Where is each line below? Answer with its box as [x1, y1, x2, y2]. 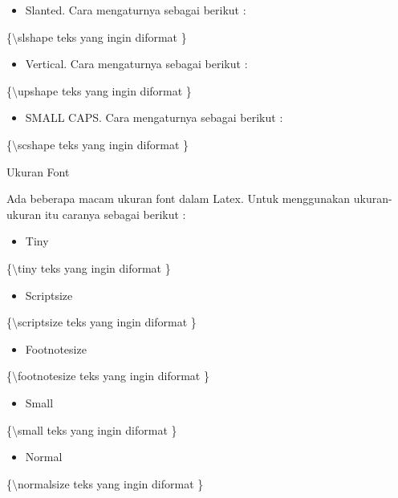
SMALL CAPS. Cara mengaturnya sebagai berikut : [25, 109, 283, 126]
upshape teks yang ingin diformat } [18, 82, 192, 99]
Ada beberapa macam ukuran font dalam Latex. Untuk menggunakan [6, 190, 351, 207]
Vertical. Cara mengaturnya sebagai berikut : [25, 55, 248, 72]
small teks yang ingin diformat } [18, 421, 177, 438]
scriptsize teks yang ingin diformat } [18, 314, 197, 330]
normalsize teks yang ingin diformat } [18, 475, 204, 492]
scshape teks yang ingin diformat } [18, 136, 189, 152]
